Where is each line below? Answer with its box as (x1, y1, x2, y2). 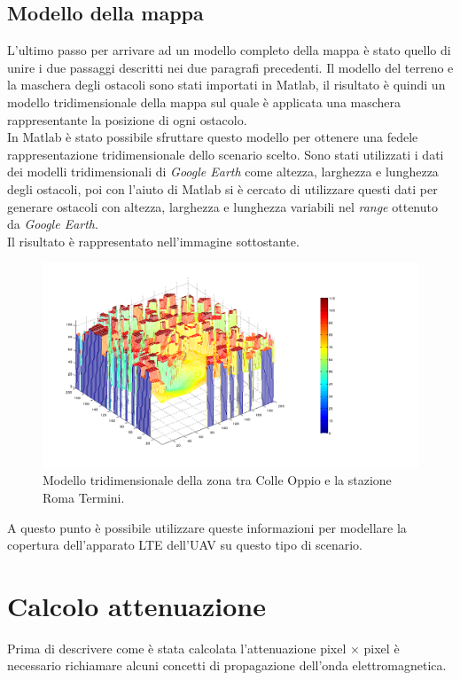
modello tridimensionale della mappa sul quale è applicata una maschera (7, 92, 402, 111)
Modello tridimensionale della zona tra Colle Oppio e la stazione (43, 471, 392, 489)
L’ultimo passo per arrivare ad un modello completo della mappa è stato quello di (7, 41, 451, 59)
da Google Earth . (7, 215, 98, 233)
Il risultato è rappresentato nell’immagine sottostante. (7, 231, 300, 250)
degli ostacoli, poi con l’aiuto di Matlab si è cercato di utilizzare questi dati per (7, 179, 438, 198)
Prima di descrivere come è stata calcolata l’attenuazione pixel (7, 638, 347, 657)
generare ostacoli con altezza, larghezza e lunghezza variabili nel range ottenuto (7, 197, 438, 215)
